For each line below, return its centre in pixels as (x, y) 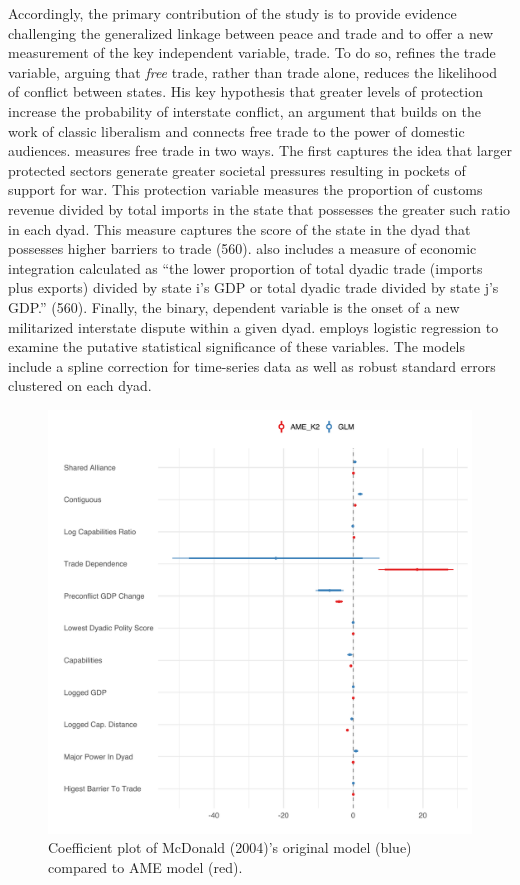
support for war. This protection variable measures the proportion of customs (245, 189)
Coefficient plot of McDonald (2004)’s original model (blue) (230, 847)
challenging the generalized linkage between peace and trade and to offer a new (251, 32)
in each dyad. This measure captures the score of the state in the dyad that (239, 228)
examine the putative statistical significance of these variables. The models (237, 346)
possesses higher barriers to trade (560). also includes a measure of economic (242, 248)
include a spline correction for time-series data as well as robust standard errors (252, 365)
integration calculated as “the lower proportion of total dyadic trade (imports (245, 267)
